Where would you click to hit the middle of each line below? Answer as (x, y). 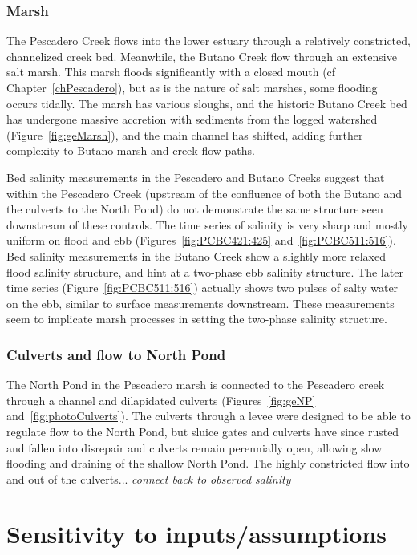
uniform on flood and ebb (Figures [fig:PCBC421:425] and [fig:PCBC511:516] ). (201, 240)
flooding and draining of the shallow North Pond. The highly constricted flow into (208, 463)
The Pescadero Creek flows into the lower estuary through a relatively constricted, (208, 41)
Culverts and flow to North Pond (116, 354)
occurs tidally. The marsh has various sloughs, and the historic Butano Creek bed (207, 103)
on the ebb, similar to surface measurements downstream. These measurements (200, 303)
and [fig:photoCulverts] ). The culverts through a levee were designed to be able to (208, 416)
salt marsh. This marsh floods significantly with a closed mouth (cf (171, 72)
